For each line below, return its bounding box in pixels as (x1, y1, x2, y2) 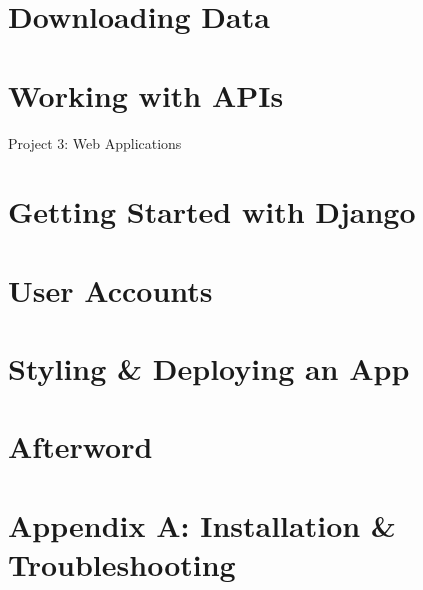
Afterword (8, 426, 153, 467)
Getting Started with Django (8, 191, 416, 232)
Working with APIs (8, 74, 284, 115)
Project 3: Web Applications (8, 132, 182, 153)
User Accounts (8, 269, 213, 310)
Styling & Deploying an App (8, 348, 410, 389)
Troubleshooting (8, 543, 236, 584)
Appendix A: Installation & (8, 504, 396, 545)
